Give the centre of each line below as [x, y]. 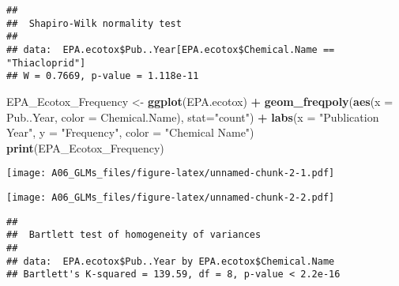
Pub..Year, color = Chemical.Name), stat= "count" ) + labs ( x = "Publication [193, 117]
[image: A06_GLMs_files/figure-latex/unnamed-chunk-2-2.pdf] [171, 197]
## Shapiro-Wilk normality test [94, 23]
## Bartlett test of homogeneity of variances [134, 235]
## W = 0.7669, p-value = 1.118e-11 [103, 76]
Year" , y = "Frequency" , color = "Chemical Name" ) [130, 132]
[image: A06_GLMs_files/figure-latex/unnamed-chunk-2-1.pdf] [171, 173]
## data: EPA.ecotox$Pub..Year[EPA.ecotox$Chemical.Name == [171, 49]
